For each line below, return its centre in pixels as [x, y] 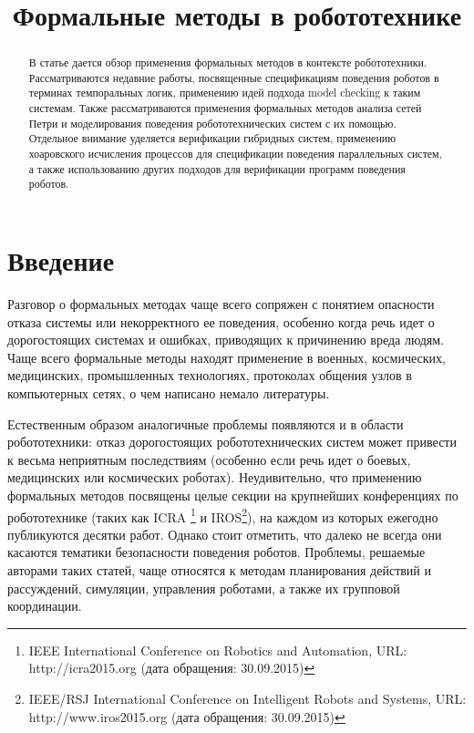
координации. [45, 606]
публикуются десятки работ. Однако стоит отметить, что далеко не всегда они [225, 534]
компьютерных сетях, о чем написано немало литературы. [169, 392]
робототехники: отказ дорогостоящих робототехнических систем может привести [232, 442]
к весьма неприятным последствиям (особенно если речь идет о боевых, [209, 459]
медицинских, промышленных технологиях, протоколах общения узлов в [210, 375]
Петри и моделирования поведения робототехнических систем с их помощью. [212, 123]
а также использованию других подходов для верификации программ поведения [217, 168]
